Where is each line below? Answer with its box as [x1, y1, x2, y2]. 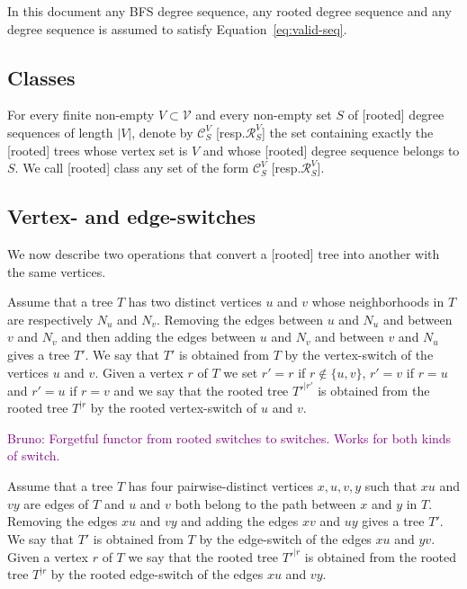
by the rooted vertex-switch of [90, 398, 257, 417]
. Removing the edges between [157, 309, 324, 328]
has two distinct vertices [128, 292, 262, 311]
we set [223, 362, 258, 381]
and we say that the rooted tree [113, 380, 289, 399]
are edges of [23, 494, 89, 513]
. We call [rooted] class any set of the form [14, 158, 249, 177]
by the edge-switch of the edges [199, 529, 372, 548]
